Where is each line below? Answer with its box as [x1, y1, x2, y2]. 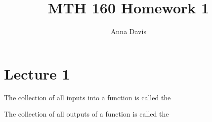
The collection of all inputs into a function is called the [4, 92, 171, 102]
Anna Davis [111, 26, 146, 37]
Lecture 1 [4, 63, 70, 83]
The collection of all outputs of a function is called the [4, 109, 169, 119]
